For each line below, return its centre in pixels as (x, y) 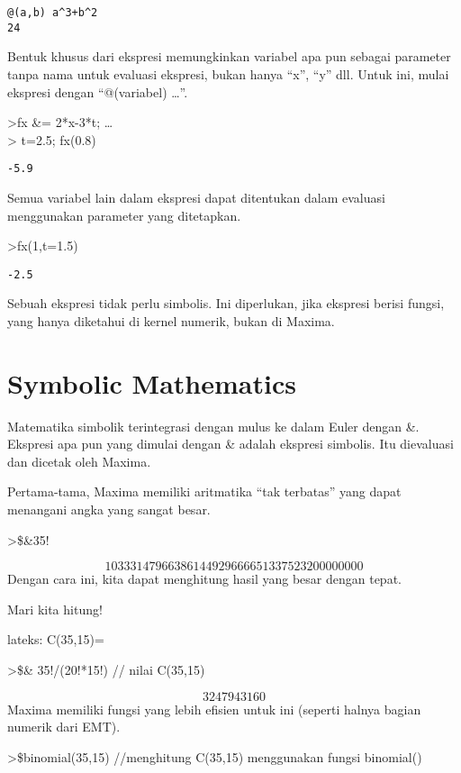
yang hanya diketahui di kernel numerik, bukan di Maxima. (171, 320)
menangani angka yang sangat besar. (109, 509)
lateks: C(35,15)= (56, 639)
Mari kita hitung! (55, 609)
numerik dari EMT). (64, 727)
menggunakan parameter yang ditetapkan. (124, 215)
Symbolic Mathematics (152, 382)
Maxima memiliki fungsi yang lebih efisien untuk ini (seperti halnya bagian (214, 709)
